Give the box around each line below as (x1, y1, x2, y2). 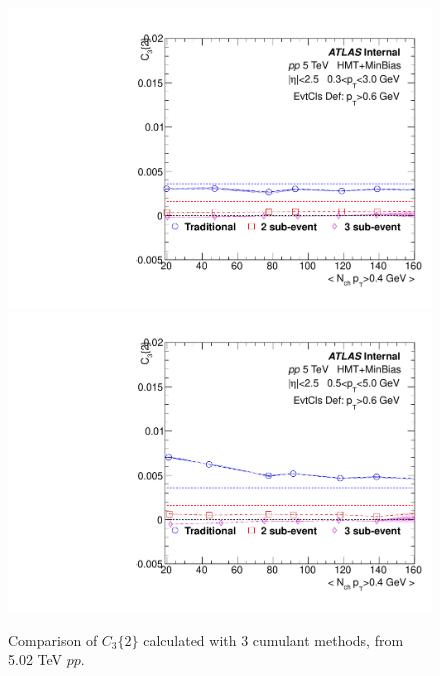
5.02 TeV (8, 649, 63, 670)
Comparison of (8, 629, 98, 650)
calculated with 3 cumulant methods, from (143, 629, 404, 650)
